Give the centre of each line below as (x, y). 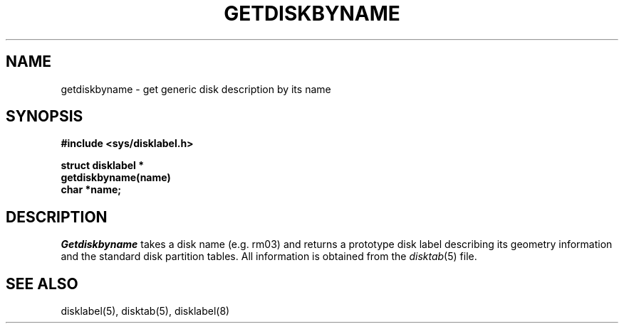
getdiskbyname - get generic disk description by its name (196, 89)
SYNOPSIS (45, 117)
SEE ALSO (42, 284)
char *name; (91, 190)
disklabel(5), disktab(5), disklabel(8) (145, 311)
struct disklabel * (103, 166)
